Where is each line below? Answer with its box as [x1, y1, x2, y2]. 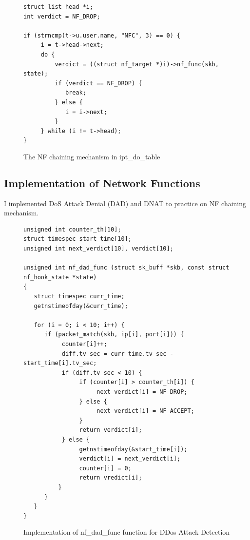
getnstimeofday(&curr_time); [34, 302, 128, 309]
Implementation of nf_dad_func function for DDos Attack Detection [23, 527, 230, 537]
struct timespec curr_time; [34, 293, 125, 300]
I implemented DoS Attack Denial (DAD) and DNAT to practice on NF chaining [4, 198, 247, 208]
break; [65, 89, 86, 96]
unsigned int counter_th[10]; [23, 226, 121, 233]
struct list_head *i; [23, 3, 94, 10]
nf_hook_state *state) [23, 273, 97, 281]
